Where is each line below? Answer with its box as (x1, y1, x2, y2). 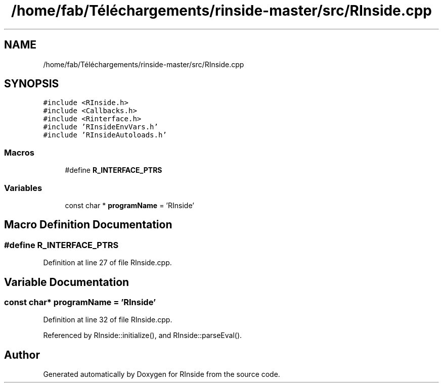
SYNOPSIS (4, 77, 59, 90)
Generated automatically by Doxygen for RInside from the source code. (43, 370, 280, 379)
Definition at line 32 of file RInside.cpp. (43, 315, 172, 324)
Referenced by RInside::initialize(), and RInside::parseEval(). (43, 331, 242, 340)
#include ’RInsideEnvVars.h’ (43, 123, 158, 131)
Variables (4, 182, 42, 193)
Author (4, 348, 40, 361)
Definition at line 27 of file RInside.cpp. (43, 258, 172, 267)
